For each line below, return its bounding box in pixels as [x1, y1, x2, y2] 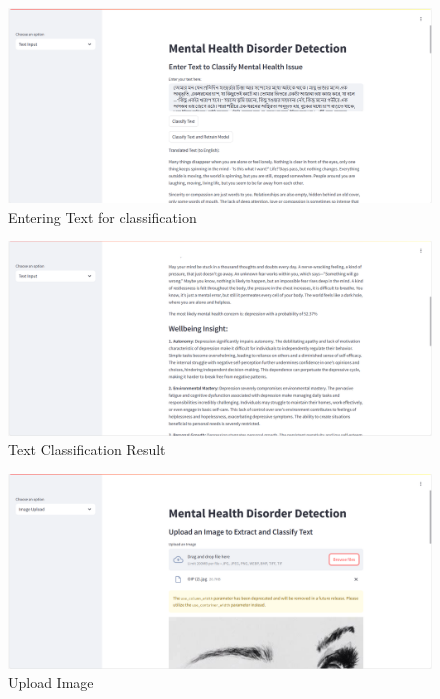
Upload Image [8, 672, 94, 693]
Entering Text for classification [8, 206, 197, 227]
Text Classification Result [8, 439, 166, 460]
